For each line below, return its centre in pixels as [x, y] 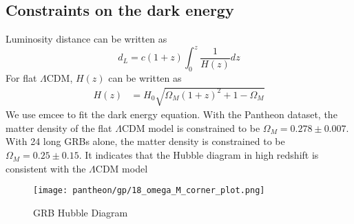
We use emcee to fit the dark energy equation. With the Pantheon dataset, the [171, 114]
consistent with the [46, 168]
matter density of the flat [59, 127]
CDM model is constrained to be [191, 127]
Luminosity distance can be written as [86, 39]
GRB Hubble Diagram [81, 212]
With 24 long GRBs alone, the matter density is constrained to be [145, 141]
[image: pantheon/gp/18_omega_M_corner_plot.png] [149, 191]
